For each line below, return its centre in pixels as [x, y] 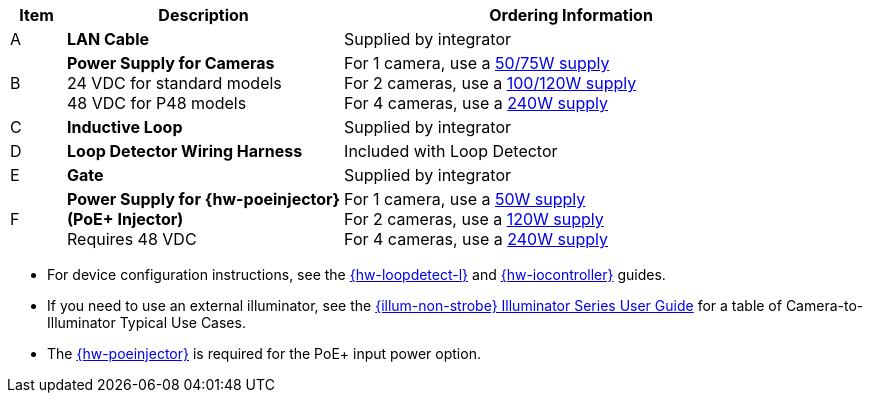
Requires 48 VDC [132, 239]
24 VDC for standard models [174, 83]
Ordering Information [571, 15]
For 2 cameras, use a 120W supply [474, 219]
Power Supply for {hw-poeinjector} [204, 199]
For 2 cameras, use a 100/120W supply [490, 83]
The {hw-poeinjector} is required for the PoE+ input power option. [264, 353]
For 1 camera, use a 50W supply [465, 199]
